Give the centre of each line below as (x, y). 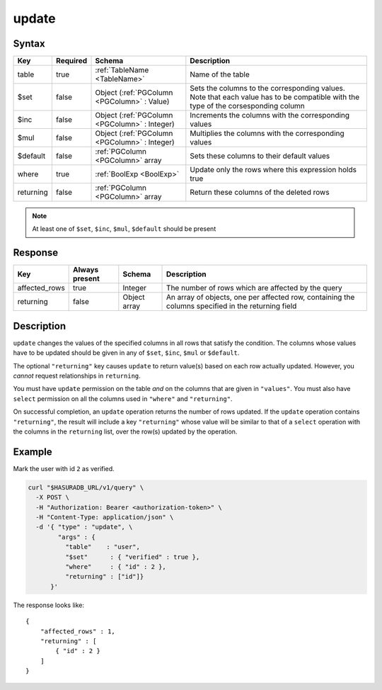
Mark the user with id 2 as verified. (64, 468)
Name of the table (220, 74)
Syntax (29, 44)
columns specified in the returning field (232, 306)
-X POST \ (53, 497)
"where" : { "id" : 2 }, (115, 567)
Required (71, 61)
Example (33, 452)
